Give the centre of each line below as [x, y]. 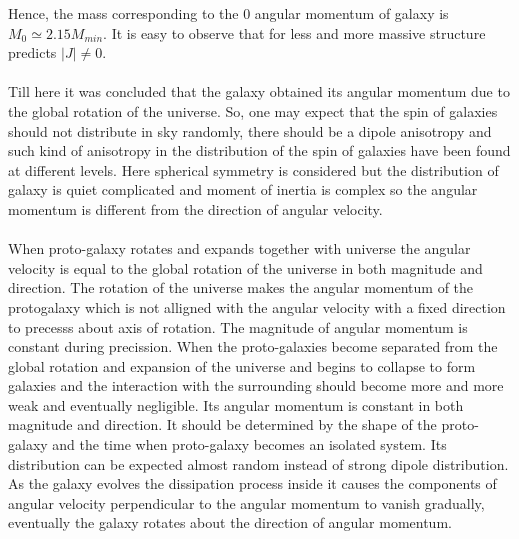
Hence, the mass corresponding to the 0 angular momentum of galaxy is [228, 13]
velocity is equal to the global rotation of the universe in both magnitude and [245, 267]
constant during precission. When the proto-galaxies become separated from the [253, 346]
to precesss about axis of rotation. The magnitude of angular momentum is [238, 326]
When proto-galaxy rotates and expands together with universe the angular [239, 248]
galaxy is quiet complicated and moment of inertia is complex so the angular [243, 189]
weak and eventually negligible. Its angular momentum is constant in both [236, 404]
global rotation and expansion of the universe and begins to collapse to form [242, 365]
